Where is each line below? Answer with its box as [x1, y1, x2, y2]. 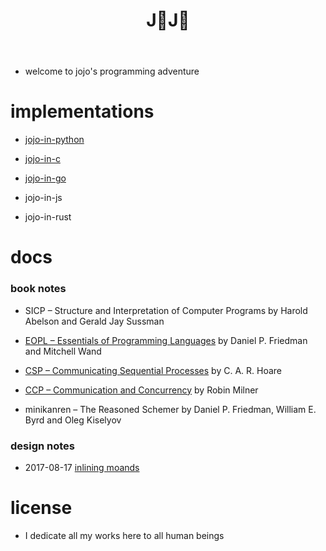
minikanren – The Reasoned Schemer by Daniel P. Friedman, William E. [24, 403, 317, 415]
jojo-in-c [24, 153, 61, 165]
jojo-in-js [24, 192, 63, 204]
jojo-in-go [24, 172, 67, 184]
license [10, 497, 73, 519]
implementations [10, 100, 155, 123]
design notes [10, 439, 76, 453]
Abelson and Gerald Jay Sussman [24, 315, 165, 327]
